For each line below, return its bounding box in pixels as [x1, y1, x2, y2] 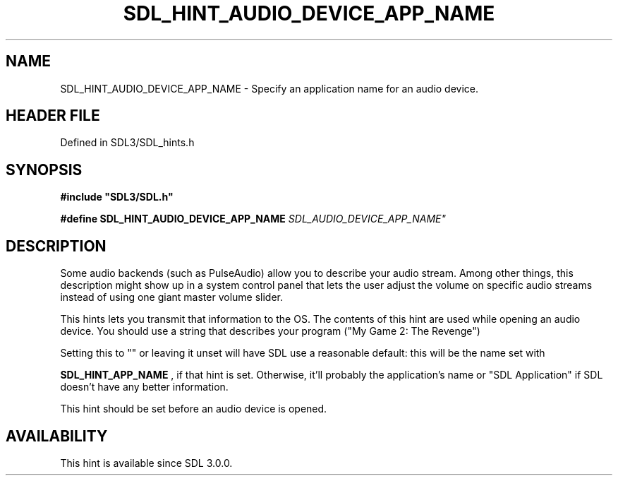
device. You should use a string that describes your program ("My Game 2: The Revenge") [60, 325, 480, 338]
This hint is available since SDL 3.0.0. [60, 456, 233, 469]
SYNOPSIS [6, 160, 83, 179]
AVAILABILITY [6, 427, 108, 445]
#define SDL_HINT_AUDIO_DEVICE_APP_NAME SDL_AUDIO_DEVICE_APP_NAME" [60, 213, 446, 225]
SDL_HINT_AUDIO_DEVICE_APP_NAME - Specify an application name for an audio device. [60, 82, 479, 95]
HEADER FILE [6, 107, 100, 125]
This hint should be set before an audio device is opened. [60, 403, 327, 415]
